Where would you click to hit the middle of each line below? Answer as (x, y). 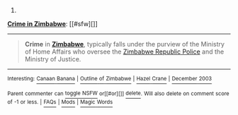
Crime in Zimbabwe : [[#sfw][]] (52, 24)
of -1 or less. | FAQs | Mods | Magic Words (60, 102)
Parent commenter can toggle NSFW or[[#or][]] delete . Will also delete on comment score (118, 93)
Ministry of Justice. (53, 59)
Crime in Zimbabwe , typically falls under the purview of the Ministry (125, 44)
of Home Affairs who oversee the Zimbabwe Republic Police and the (124, 52)
